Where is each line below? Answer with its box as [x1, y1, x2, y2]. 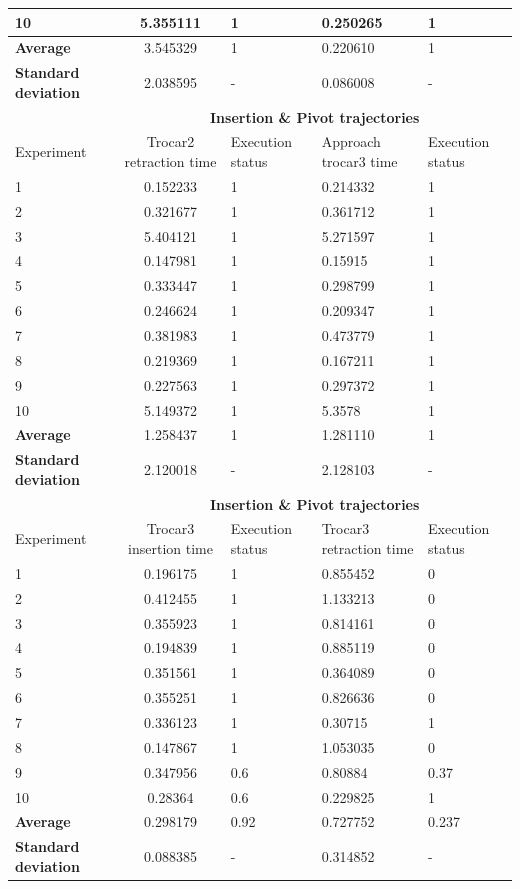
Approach [321, 131, 381, 152]
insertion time [128, 538, 213, 559]
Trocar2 [146, 131, 195, 152]
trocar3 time [321, 151, 398, 172]
